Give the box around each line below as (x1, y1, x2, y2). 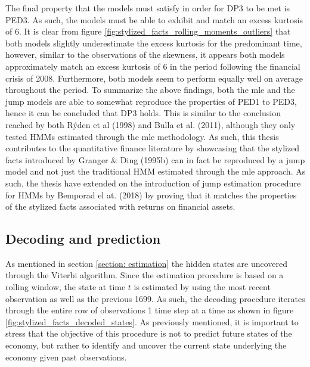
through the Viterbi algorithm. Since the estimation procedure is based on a (5, 269, 284, 281)
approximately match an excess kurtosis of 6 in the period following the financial (5, 60, 300, 72)
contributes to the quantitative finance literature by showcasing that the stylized (5, 142, 300, 154)
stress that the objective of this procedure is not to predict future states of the (5, 327, 292, 340)
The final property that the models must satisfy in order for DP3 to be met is (5, 2, 290, 14)
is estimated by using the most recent (134, 281, 271, 293)
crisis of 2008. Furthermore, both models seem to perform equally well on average (5, 71, 303, 84)
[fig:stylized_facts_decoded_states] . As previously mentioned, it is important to (5, 315, 299, 328)
